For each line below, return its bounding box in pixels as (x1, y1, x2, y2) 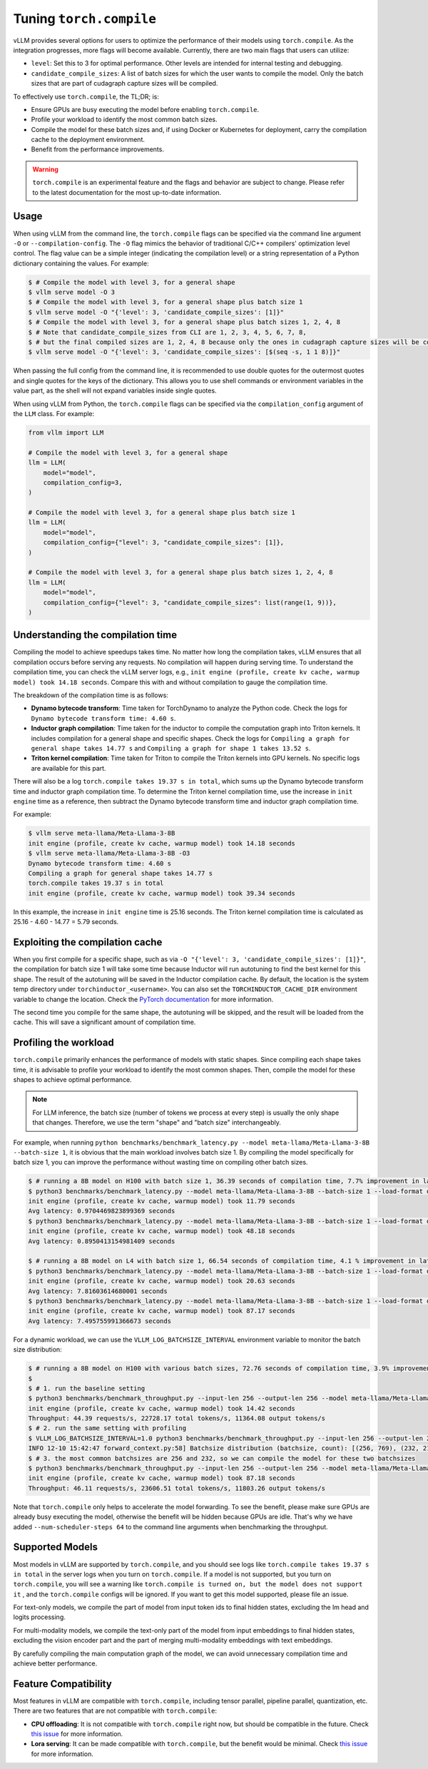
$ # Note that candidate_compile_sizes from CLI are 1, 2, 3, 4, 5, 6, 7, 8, (28, 328, 307, 336)
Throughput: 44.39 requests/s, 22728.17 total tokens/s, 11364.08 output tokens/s (28, 1414, 326, 1423)
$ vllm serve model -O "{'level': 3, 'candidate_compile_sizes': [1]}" (28, 308, 285, 316)
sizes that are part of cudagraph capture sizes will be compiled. (31, 79, 218, 88)
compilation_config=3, (43, 478, 123, 487)
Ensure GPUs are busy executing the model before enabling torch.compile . (31, 105, 260, 113)
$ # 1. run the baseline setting (28, 1384, 146, 1392)
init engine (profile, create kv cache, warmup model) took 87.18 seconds (28, 1474, 296, 1482)
